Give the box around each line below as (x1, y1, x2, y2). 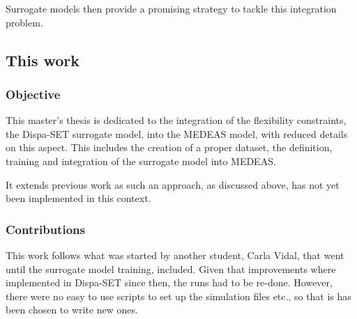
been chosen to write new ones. (6, 302, 138, 317)
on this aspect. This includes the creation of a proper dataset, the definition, (6, 140, 333, 155)
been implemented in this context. (6, 191, 151, 205)
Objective (6, 85, 61, 102)
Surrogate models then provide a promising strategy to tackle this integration (6, 1, 337, 15)
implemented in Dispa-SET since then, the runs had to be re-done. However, (6, 275, 333, 290)
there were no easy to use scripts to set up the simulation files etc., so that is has (6, 288, 351, 303)
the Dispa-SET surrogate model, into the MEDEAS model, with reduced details (6, 126, 348, 141)
